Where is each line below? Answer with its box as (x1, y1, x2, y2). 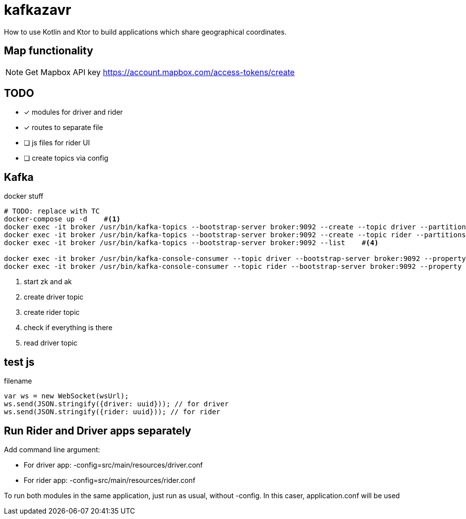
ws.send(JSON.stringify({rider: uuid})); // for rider (4, 408, 221, 416)
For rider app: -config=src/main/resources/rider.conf (24, 476, 195, 484)
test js (4, 355, 35, 368)
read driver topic (24, 339, 78, 347)
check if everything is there (24, 323, 113, 332)
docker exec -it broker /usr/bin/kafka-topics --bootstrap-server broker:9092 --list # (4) (4, 239, 379, 247)
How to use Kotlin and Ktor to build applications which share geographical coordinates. (4, 27, 287, 36)
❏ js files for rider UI (24, 138, 90, 147)
